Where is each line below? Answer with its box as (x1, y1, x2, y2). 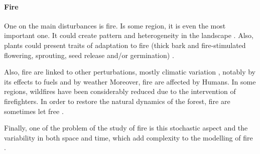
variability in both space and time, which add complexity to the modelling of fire (4, 132, 253, 142)
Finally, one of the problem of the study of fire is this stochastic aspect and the (4, 122, 248, 133)
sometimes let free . (4, 105, 64, 116)
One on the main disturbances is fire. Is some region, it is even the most (4, 20, 226, 30)
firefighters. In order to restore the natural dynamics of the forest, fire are (4, 95, 230, 106)
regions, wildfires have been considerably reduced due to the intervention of (4, 86, 236, 96)
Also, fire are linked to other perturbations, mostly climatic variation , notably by (4, 66, 256, 77)
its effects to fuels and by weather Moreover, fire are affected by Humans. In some (4, 76, 256, 86)
